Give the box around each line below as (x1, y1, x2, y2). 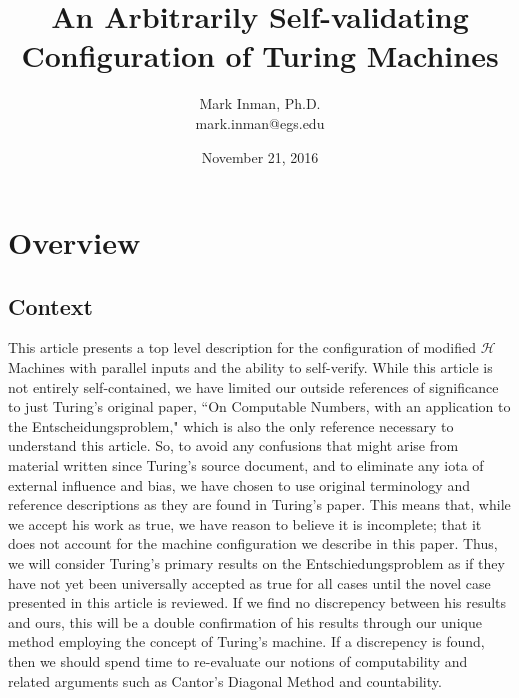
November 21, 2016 (201, 146, 319, 167)
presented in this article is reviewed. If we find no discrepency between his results (8, 592, 507, 613)
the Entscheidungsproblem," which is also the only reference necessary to (8, 415, 454, 436)
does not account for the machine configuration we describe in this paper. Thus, (8, 533, 498, 554)
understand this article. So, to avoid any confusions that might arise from (8, 435, 459, 456)
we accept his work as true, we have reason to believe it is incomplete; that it (8, 513, 482, 534)
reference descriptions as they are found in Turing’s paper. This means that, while (8, 494, 511, 515)
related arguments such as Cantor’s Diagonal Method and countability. (8, 670, 442, 691)
